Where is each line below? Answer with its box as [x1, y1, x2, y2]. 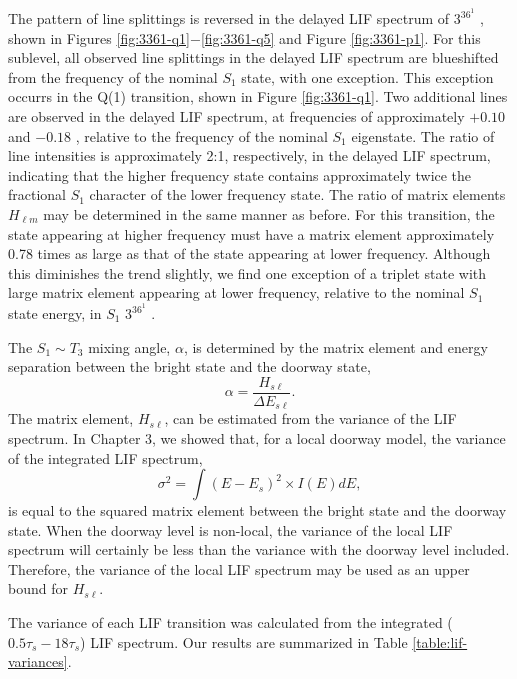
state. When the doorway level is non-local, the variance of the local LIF [8, 519, 453, 540]
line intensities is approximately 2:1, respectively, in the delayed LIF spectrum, [8, 145, 491, 166]
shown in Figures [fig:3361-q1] [8, 27, 191, 48]
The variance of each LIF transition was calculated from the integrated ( [8, 612, 453, 633]
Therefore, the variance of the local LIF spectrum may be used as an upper [8, 558, 470, 579]
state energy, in [8, 303, 102, 324]
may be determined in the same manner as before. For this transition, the [43, 204, 495, 224]
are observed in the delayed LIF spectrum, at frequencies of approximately [8, 106, 465, 127]
